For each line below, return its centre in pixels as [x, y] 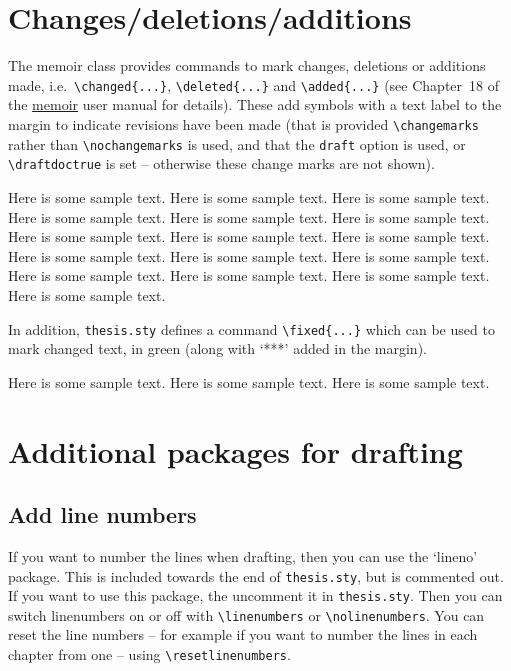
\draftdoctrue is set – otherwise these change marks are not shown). [221, 163]
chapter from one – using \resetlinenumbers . [149, 654]
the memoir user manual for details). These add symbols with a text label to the [255, 104]
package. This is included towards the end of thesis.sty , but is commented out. [256, 575]
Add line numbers [102, 514]
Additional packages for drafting [235, 450]
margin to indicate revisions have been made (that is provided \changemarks [243, 123]
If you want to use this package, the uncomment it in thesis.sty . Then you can [255, 595]
